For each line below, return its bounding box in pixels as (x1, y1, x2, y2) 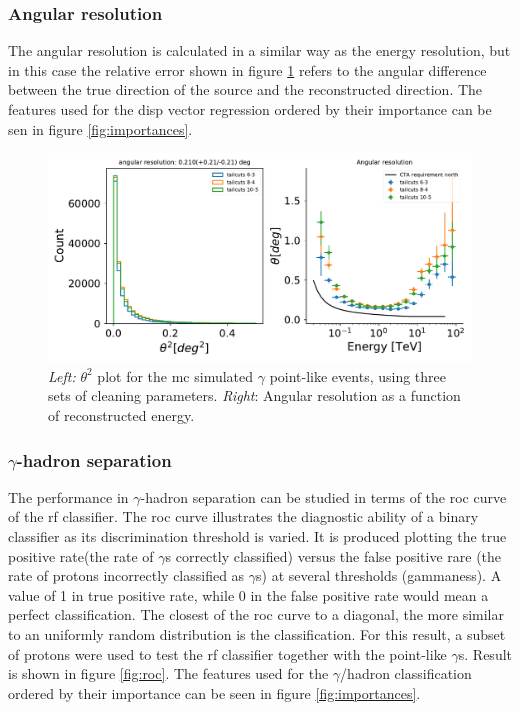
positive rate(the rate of (8, 545, 154, 566)
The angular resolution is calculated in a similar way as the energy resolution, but (8, 40, 511, 61)
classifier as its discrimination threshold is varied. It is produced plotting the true (8, 526, 507, 547)
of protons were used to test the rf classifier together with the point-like (8, 643, 447, 664)
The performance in (8, 486, 129, 507)
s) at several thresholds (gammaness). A (256, 565, 502, 586)
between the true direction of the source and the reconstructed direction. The (8, 79, 483, 100)
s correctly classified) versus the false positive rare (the (165, 545, 502, 566)
